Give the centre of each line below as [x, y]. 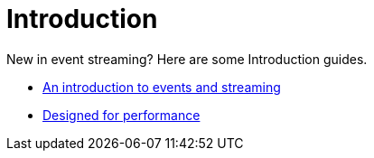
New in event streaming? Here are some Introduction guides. [187, 59]
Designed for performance [122, 115]
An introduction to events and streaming [162, 87]
